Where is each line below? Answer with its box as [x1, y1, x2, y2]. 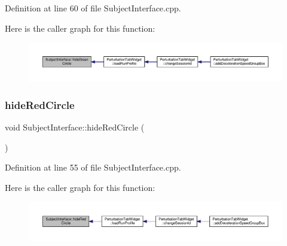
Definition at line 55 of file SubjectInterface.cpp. [5, 161, 181, 174]
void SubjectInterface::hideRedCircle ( [5, 121, 145, 133]
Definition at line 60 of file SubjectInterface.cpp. [5, 2, 181, 14]
